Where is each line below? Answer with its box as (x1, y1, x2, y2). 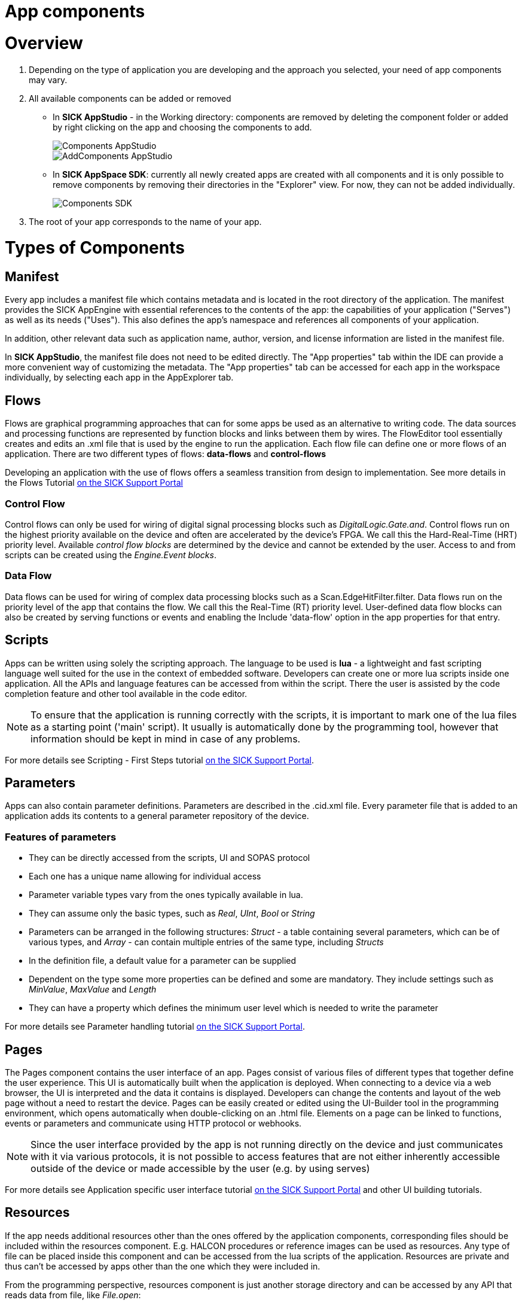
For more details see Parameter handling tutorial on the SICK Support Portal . (5, 1021, 305, 1032)
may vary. (29, 74, 68, 85)
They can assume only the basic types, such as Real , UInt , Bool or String (29, 908, 315, 919)
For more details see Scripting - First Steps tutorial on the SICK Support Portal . (5, 754, 315, 765)
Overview (5, 32, 83, 53)
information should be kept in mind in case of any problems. (30, 732, 301, 745)
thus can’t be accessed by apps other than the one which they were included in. (5, 1261, 320, 1271)
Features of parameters (5, 830, 117, 843)
